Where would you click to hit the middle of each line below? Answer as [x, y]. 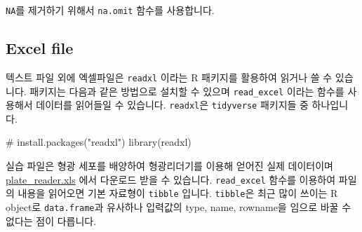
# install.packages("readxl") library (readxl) [99, 142]
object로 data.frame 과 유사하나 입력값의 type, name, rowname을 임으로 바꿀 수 [179, 206]
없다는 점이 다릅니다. [51, 220]
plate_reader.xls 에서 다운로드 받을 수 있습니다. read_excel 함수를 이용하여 [171, 179]
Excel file [40, 48]
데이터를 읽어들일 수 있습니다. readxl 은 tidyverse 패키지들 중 [172, 105]
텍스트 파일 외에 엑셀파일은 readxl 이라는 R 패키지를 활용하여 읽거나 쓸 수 [169, 77]
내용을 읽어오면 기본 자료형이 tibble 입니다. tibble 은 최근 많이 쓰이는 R [178, 193]
